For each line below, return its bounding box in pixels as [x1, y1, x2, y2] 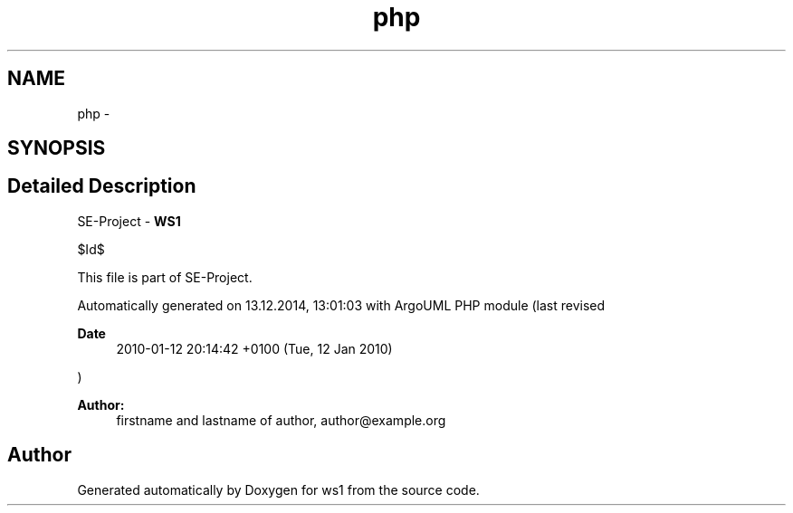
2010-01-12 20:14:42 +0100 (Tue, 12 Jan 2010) [116, 340, 393, 356]
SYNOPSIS [7, 137, 106, 160]
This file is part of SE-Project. [77, 269, 253, 285]
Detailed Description [7, 175, 196, 198]
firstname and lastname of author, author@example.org [116, 412, 446, 428]
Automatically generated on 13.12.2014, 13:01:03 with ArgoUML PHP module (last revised [77, 297, 606, 313]
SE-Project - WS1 [77, 213, 181, 229]
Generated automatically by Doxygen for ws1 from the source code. [77, 481, 480, 498]
